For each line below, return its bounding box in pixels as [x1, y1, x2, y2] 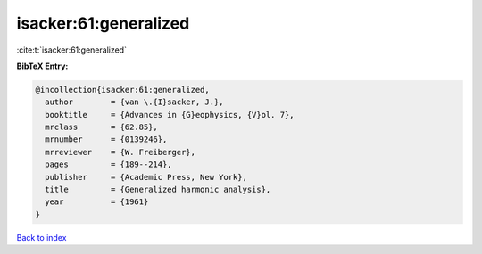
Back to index [16, 232, 67, 242]
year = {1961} [45, 197, 149, 207]
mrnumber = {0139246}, [45, 135, 168, 144]
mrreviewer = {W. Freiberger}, [45, 147, 196, 157]
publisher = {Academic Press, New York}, [45, 172, 247, 182]
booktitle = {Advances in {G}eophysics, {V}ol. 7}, [45, 110, 295, 119]
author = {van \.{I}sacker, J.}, [45, 97, 224, 107]
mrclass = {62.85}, [45, 122, 158, 133]
